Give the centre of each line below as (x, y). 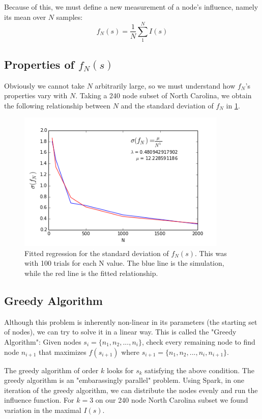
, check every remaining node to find (198, 342)
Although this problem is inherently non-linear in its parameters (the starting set (131, 322)
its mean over (25, 17)
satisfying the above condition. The (199, 370)
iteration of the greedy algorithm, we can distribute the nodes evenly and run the (131, 390)
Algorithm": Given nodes (43, 342)
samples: (69, 17)
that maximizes (63, 352)
